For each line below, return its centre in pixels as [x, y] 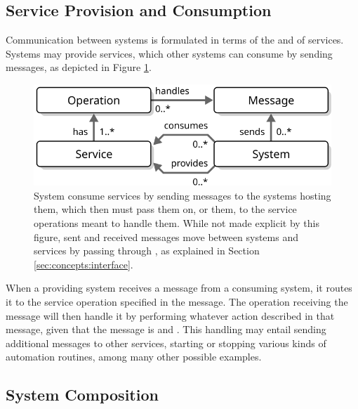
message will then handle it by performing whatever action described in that [170, 315]
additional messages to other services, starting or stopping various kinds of [166, 343]
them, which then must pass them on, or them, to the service [165, 209]
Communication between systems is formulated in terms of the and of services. [175, 40]
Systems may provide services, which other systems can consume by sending [169, 53]
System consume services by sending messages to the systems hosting [183, 195]
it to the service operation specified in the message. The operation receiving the [177, 302]
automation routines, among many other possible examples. [134, 357]
